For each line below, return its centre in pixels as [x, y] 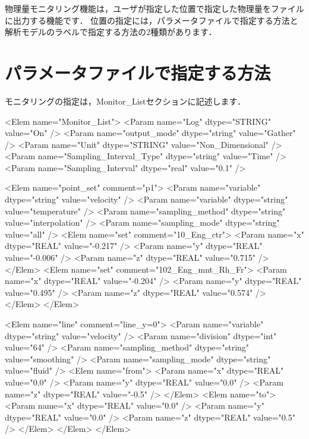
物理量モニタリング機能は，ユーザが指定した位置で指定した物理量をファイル [154, 8]
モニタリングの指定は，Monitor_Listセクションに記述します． [125, 101]
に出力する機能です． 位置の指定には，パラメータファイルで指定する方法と [152, 20]
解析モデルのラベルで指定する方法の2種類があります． [111, 32]
